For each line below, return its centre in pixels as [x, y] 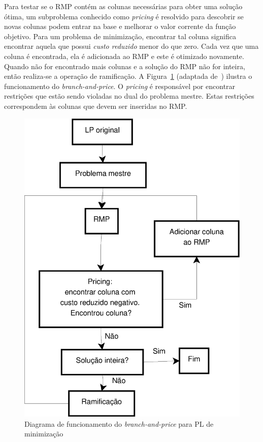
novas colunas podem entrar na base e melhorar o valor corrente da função [120, 26]
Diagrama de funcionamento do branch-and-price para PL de [119, 423]
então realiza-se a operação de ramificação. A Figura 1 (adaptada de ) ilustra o [128, 76]
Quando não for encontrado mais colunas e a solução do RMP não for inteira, [125, 66]
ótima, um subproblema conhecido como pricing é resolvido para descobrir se [124, 16]
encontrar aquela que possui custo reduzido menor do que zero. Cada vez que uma [131, 46]
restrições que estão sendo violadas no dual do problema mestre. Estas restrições [129, 96]
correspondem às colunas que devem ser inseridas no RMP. [96, 106]
